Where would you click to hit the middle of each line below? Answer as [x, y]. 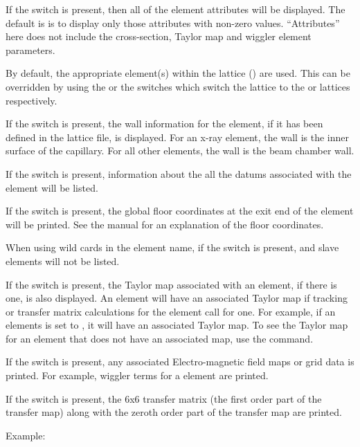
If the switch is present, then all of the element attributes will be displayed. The [175, 9]
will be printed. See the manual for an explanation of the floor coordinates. [165, 224]
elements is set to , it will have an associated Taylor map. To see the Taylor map [177, 325]
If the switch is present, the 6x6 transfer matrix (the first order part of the [164, 398]
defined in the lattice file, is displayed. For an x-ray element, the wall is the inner [177, 137]
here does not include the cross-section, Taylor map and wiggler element [159, 36]
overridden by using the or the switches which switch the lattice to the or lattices [178, 86]
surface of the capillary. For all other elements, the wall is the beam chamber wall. [180, 150]
